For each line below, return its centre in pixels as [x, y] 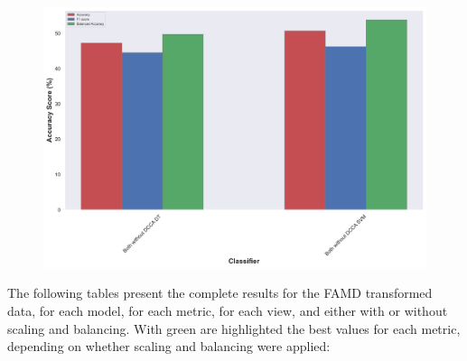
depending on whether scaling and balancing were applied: [169, 346]
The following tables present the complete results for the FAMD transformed [220, 293]
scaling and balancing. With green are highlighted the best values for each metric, [234, 328]
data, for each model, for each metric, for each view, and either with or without [228, 311]
